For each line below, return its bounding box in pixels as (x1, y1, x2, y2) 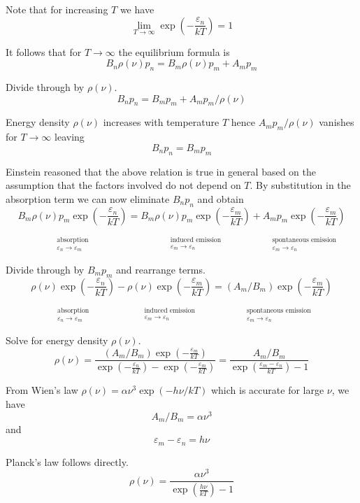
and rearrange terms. (116, 262, 206, 276)
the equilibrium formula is (118, 44, 230, 59)
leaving (55, 129, 85, 144)
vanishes (319, 115, 354, 129)
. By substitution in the (250, 178, 351, 192)
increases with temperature (103, 115, 219, 129)
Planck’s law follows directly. (6, 454, 129, 469)
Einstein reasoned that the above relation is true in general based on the (6, 164, 316, 178)
